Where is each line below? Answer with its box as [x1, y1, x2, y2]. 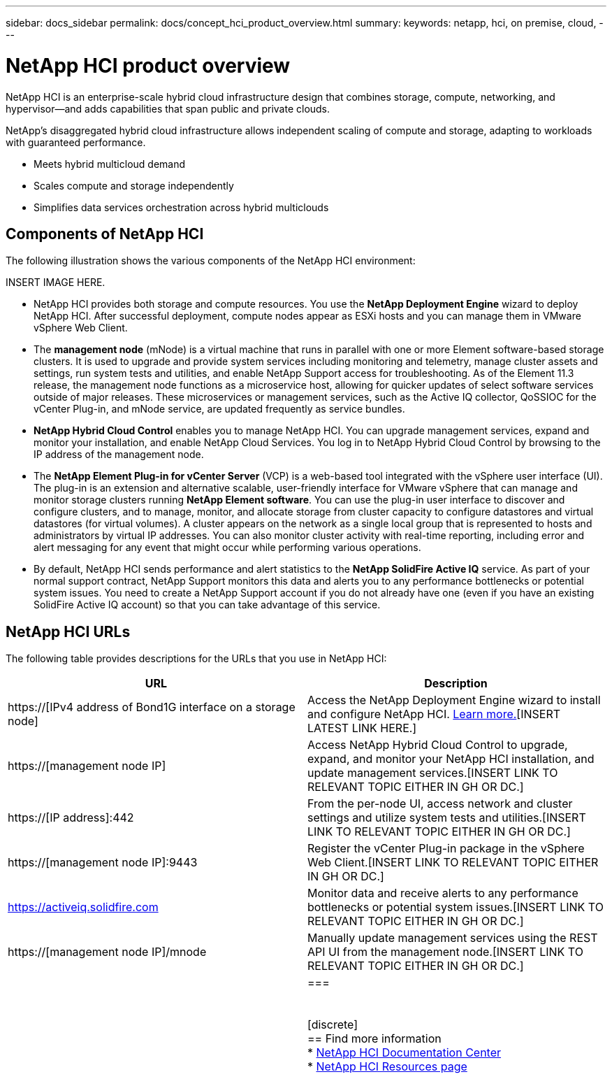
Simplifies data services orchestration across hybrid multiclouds [34, 201, 329, 213]
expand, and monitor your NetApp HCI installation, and [307, 752, 595, 766]
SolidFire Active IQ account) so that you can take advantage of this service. [34, 599, 381, 611]
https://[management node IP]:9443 [8, 855, 198, 870]
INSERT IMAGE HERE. [6, 276, 105, 289]
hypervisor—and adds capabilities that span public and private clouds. [6, 102, 330, 115]
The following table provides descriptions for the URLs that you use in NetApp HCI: [6, 652, 387, 665]
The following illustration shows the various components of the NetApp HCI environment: [6, 255, 416, 267]
